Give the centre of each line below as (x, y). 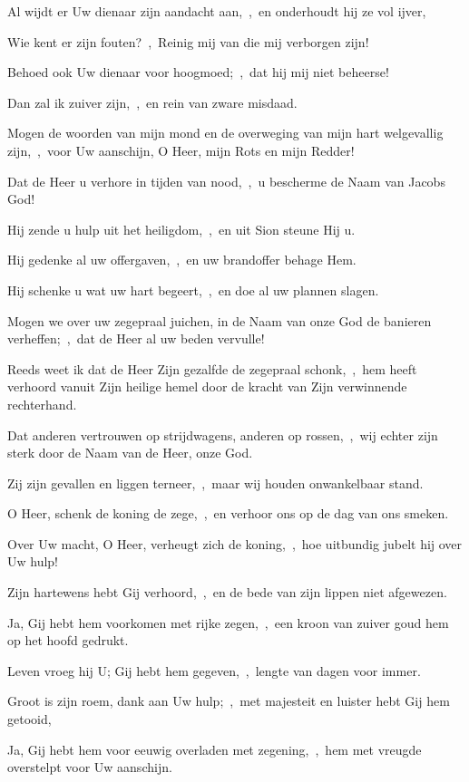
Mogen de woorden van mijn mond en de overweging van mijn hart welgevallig (225, 133)
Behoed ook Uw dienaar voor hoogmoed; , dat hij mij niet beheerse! (198, 72)
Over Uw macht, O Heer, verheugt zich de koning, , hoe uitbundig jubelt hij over (235, 543)
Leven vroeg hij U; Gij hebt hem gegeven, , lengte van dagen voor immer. (214, 670)
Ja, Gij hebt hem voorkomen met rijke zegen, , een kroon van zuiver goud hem (228, 622)
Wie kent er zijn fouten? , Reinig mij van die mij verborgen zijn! (188, 41)
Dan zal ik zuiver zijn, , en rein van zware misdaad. (152, 102)
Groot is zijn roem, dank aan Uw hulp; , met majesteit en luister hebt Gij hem (229, 701)
